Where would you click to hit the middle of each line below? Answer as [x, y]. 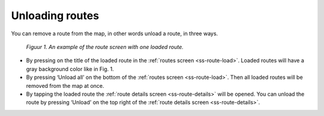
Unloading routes [55, 16]
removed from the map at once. [65, 86]
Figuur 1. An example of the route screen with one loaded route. [105, 47]
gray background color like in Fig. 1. [70, 69]
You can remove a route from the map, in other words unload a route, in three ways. [115, 33]
